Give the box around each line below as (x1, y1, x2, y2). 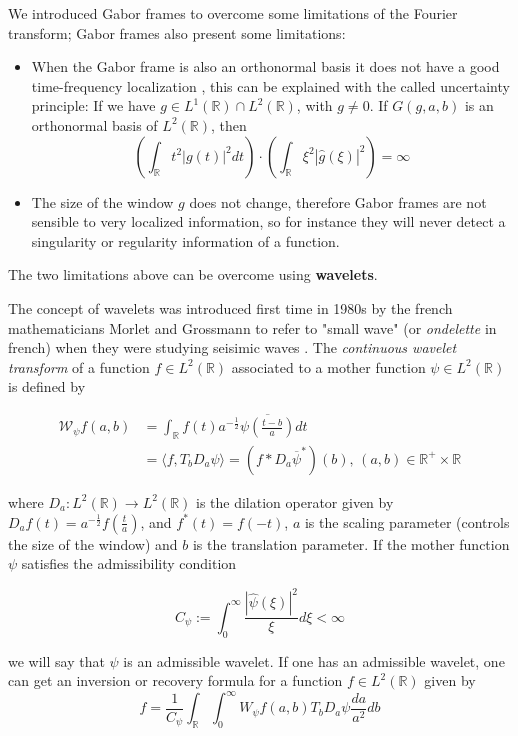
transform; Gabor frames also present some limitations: (8, 22, 346, 43)
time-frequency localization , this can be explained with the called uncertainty (31, 75, 510, 96)
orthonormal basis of (31, 114, 158, 135)
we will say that (8, 650, 105, 671)
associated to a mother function (231, 356, 426, 377)
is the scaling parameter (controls (304, 511, 510, 532)
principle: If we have (31, 95, 156, 116)
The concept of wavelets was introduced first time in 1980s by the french (8, 297, 453, 318)
